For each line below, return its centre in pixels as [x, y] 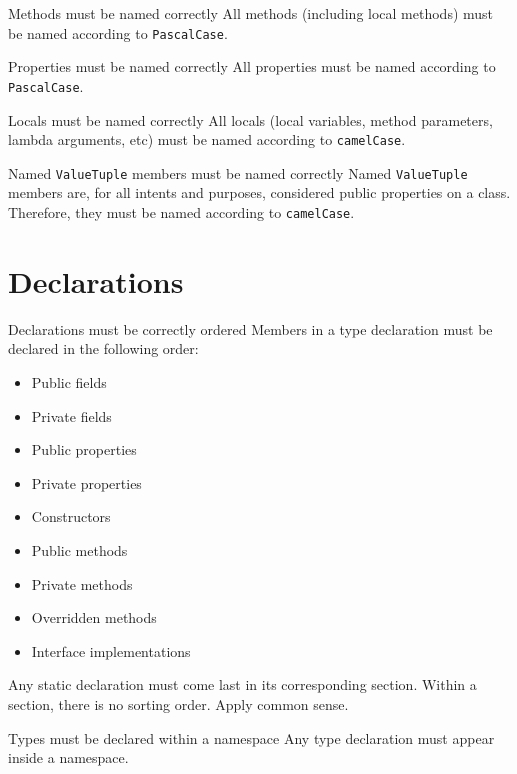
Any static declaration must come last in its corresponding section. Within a [242, 684]
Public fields [69, 381]
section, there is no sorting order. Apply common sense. [178, 703]
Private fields [71, 415]
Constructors [71, 516]
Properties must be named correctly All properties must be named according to [252, 66]
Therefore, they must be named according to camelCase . [181, 212]
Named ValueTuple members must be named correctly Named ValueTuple [238, 172]
